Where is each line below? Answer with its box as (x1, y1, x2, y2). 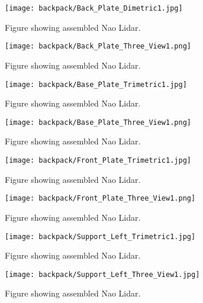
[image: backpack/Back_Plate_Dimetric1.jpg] (5, 4, 183, 12)
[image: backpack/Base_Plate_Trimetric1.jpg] (5, 80, 187, 89)
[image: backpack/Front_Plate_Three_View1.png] (5, 194, 196, 203)
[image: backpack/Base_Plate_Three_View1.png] (5, 118, 191, 127)
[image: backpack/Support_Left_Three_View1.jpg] (5, 270, 200, 279)
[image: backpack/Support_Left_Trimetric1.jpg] (5, 232, 196, 241)
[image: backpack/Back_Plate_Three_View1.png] (5, 42, 191, 51)
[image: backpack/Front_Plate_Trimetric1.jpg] (5, 156, 191, 165)
